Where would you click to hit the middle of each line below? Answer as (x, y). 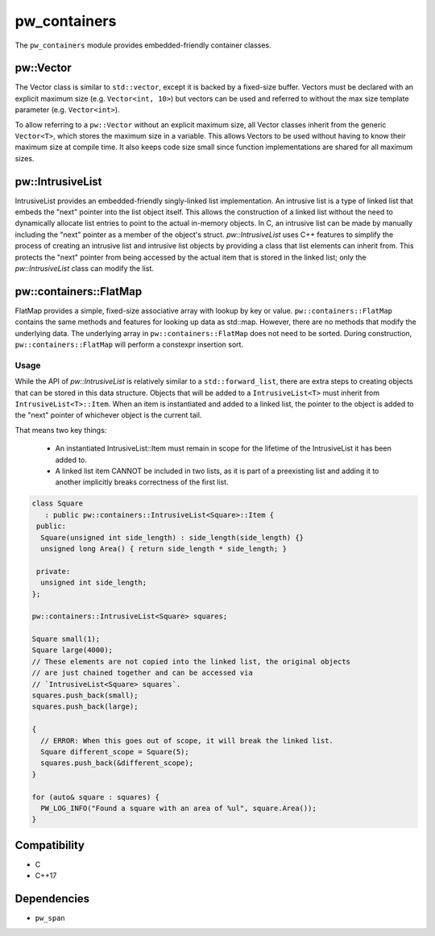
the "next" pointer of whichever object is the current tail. (108, 415)
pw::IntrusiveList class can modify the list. (85, 268)
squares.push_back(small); (85, 696)
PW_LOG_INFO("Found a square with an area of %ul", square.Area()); (179, 808)
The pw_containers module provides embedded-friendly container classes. (143, 45)
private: (54, 571)
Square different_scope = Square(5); (115, 751)
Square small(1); (66, 639)
